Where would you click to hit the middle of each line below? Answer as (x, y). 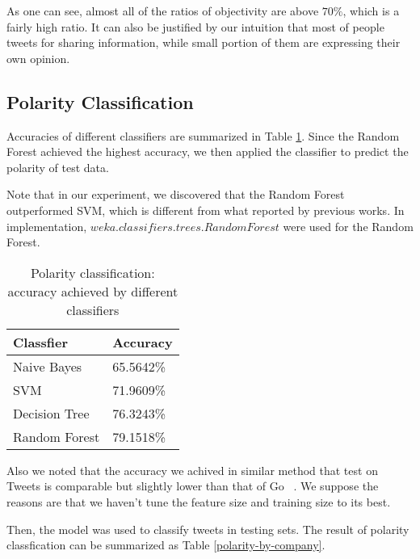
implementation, (47, 226)
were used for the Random (348, 226)
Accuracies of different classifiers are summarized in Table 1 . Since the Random (203, 135)
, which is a (371, 11)
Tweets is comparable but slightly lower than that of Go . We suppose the (193, 486)
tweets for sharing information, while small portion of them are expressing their (204, 42)
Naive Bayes (48, 366)
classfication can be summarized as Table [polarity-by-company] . (166, 545)
